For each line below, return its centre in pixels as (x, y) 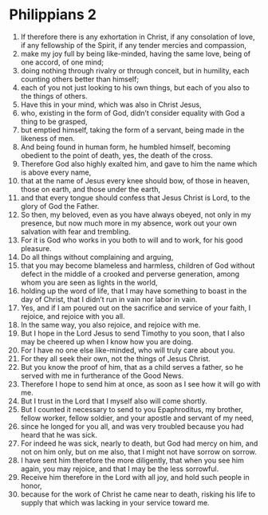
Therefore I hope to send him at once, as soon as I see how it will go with (141, 383)
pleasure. (36, 248)
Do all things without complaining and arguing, (97, 257)
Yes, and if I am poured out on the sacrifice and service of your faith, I (135, 308)
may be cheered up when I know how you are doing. (107, 341)
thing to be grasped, (54, 121)
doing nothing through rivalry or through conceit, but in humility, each (135, 70)
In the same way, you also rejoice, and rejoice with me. (110, 324)
